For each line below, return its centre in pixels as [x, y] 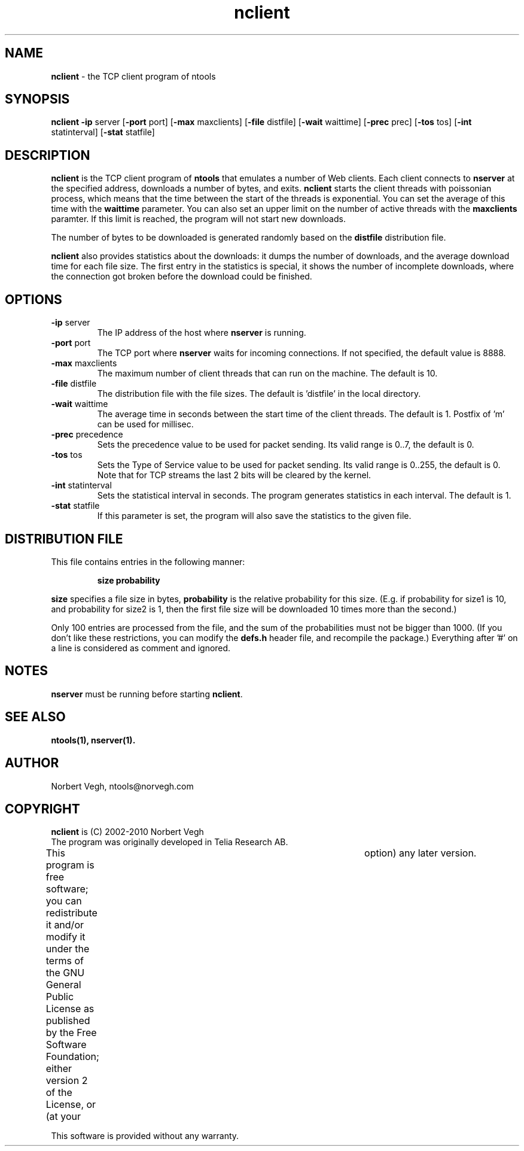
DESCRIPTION [48, 155]
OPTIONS [33, 299]
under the [68, 949]
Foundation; [72, 1057]
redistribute [71, 913]
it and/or [65, 925]
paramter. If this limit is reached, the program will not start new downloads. [198, 219]
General [63, 985]
